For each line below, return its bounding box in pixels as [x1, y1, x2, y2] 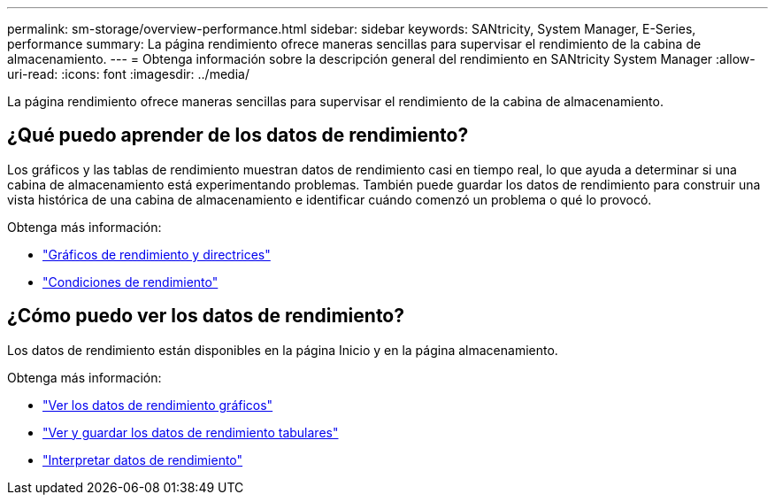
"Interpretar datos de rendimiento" [42, 452, 243, 467]
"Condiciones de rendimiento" [42, 274, 219, 290]
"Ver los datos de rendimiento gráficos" [42, 397, 273, 413]
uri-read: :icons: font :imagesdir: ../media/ [7, 66, 249, 81]
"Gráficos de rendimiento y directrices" [42, 246, 271, 262]
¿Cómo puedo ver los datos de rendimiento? [7, 305, 404, 328]
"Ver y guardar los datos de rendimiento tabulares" [42, 424, 339, 440]
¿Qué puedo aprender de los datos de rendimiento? [7, 124, 469, 147]
